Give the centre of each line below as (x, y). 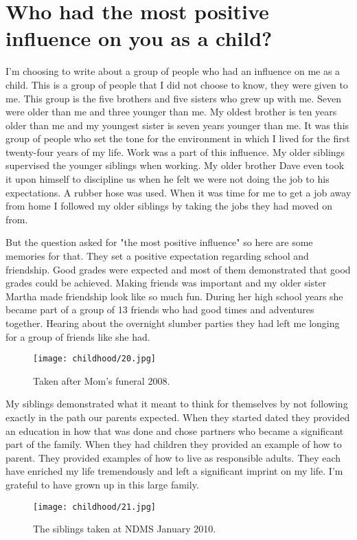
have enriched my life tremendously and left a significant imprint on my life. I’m (174, 471)
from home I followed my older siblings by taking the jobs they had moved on (169, 206)
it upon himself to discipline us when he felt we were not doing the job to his (168, 179)
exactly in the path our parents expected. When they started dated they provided (178, 417)
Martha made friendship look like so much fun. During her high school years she (174, 296)
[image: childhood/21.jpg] (94, 507)
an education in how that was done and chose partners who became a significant (175, 430)
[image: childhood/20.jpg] (94, 359)
